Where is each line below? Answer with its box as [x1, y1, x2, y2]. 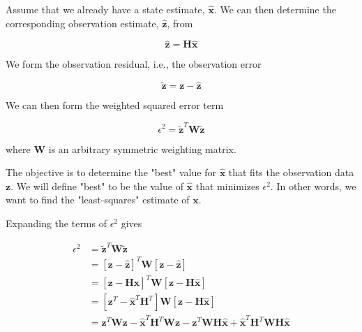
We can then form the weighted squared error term [6, 98, 224, 113]
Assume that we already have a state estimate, [6, 2, 205, 16]
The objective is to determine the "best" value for [6, 165, 216, 180]
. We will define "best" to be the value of [10, 178, 183, 193]
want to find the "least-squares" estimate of [6, 192, 190, 207]
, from [167, 15, 193, 30]
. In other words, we [270, 178, 356, 193]
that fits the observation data [228, 165, 354, 180]
